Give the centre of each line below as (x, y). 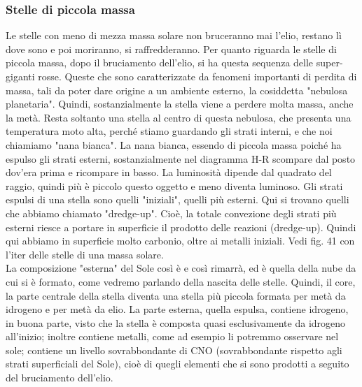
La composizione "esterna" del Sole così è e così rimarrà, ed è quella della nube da (181, 268)
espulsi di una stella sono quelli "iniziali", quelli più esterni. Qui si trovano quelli (177, 199)
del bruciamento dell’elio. (60, 378)
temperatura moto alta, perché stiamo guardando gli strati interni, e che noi (169, 131)
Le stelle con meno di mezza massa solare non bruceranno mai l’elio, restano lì (174, 35)
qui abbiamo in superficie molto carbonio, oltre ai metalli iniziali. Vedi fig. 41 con (180, 241)
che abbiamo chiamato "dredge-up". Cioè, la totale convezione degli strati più (171, 213)
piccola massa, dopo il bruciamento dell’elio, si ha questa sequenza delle (160, 63)
